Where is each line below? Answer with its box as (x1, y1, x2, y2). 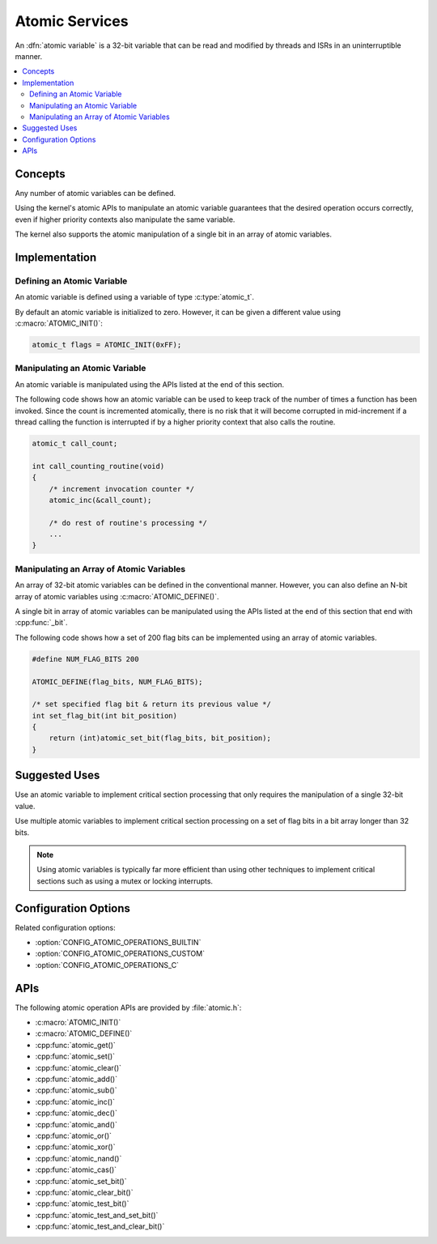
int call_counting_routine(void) (32, 462, 165, 471)
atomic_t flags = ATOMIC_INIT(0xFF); (32, 340, 182, 350)
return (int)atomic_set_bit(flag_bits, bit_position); (49, 734, 271, 743)
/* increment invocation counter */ (49, 484, 194, 493)
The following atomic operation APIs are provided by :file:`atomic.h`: (15, 1003, 242, 1012)
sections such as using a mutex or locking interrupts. (36, 875, 214, 886)
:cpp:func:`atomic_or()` (35, 1131, 112, 1140)
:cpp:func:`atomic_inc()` (35, 1097, 116, 1106)
